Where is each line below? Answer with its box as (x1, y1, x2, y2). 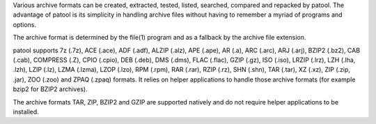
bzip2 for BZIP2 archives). (13, 85, 88, 93)
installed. (13, 107, 40, 116)
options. (13, 20, 37, 29)
